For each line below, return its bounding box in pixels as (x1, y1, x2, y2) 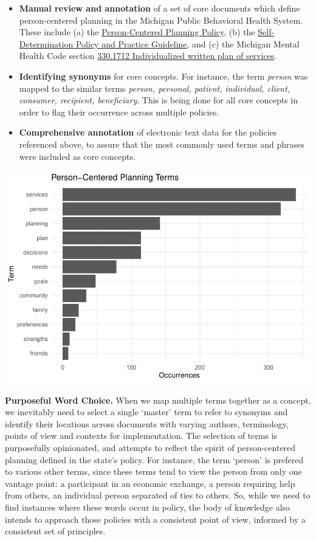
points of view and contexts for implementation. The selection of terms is (5, 429, 278, 442)
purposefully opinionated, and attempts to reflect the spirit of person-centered (5, 441, 296, 454)
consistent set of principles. (5, 525, 106, 537)
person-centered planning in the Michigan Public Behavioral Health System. (19, 13, 303, 26)
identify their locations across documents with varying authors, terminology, (5, 417, 289, 430)
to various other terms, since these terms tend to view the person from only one (5, 465, 302, 478)
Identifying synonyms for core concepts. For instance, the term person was (19, 69, 308, 82)
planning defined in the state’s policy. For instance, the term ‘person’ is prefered (5, 453, 304, 466)
